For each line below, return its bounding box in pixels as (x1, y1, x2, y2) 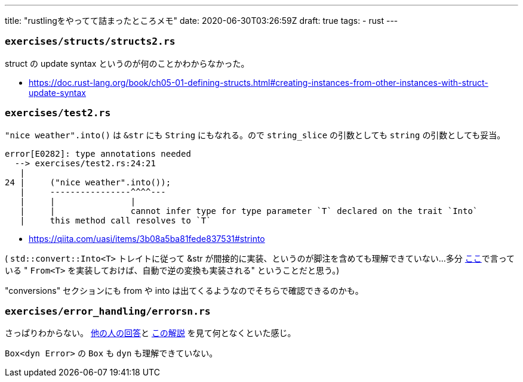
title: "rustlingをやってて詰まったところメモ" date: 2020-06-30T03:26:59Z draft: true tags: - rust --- (5, 15, 398, 26)
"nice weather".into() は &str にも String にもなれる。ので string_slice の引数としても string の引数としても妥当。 (5, 129, 506, 140)
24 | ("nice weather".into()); (5, 177, 171, 187)
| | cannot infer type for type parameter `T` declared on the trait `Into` (20, 206, 478, 216)
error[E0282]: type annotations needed (5, 148, 191, 159)
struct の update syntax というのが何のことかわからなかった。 (5, 58, 250, 69)
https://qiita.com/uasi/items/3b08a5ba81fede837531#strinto (29, 233, 265, 244)
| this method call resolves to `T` (20, 215, 211, 225)
